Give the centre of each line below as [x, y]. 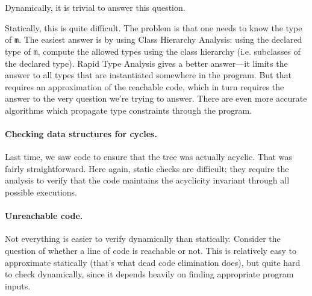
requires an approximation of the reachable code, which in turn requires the [145, 86]
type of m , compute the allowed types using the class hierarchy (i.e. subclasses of [153, 51]
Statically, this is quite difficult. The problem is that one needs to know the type [154, 27]
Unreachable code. [44, 216]
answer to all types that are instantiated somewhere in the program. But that [148, 75]
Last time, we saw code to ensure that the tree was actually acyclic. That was [148, 157]
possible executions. [41, 192]
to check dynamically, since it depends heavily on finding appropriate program [149, 274]
